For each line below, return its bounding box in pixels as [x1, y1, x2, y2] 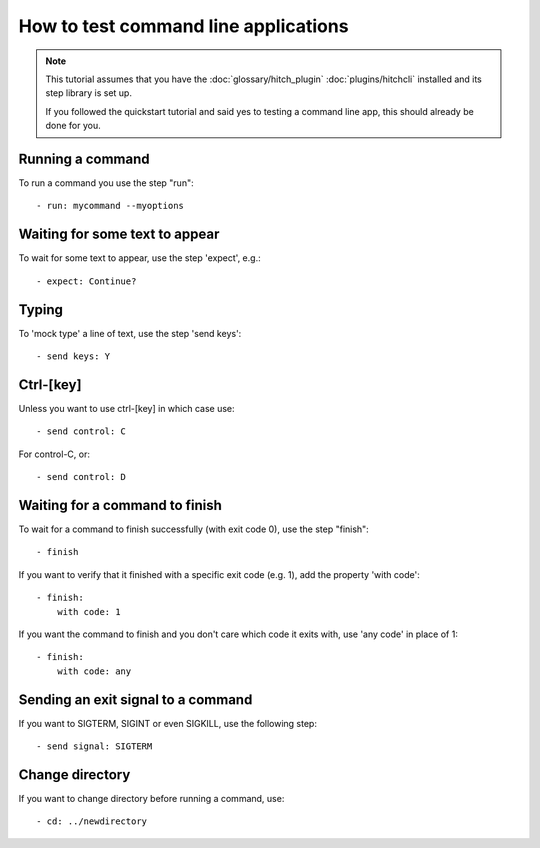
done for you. [45, 120, 102, 132]
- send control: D [36, 471, 127, 483]
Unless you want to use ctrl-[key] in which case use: [18, 402, 235, 414]
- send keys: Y [36, 351, 111, 362]
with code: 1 [56, 606, 121, 617]
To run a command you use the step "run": [18, 177, 194, 189]
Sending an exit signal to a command [18, 691, 253, 708]
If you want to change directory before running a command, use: [18, 792, 285, 804]
